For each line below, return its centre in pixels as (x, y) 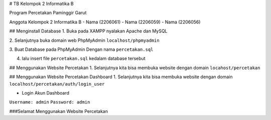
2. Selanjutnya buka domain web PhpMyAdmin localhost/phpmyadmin (85, 40)
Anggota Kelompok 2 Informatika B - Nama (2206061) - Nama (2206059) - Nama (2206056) (105, 22)
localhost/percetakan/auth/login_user (57, 84)
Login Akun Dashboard (46, 93)
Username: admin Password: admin (50, 102)
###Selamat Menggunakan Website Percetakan (58, 111)
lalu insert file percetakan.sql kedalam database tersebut (84, 59)
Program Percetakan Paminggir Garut (48, 13)
